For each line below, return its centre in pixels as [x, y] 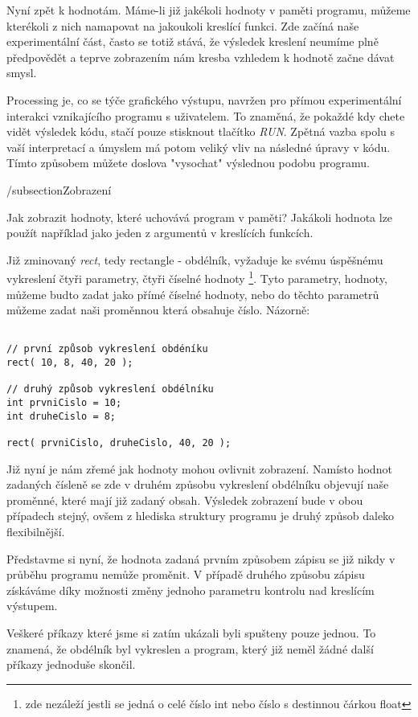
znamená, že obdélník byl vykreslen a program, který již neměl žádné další [190, 648]
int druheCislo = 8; [61, 416]
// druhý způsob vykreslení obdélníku [110, 389]
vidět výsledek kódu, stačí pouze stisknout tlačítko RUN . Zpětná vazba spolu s [201, 131]
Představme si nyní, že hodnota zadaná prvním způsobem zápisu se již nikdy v [201, 558]
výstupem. [32, 606]
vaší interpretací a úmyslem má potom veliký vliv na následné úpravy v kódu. [199, 147]
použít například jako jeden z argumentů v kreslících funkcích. [160, 233]
